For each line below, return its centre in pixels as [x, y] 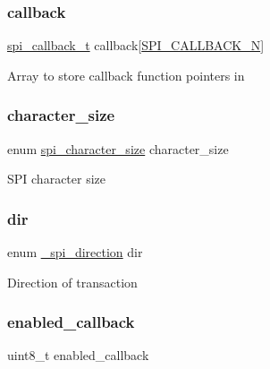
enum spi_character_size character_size [118, 148]
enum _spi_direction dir [75, 252]
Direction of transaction [72, 282]
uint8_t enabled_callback [78, 355]
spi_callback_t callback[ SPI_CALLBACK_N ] [136, 45]
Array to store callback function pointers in [126, 75]
